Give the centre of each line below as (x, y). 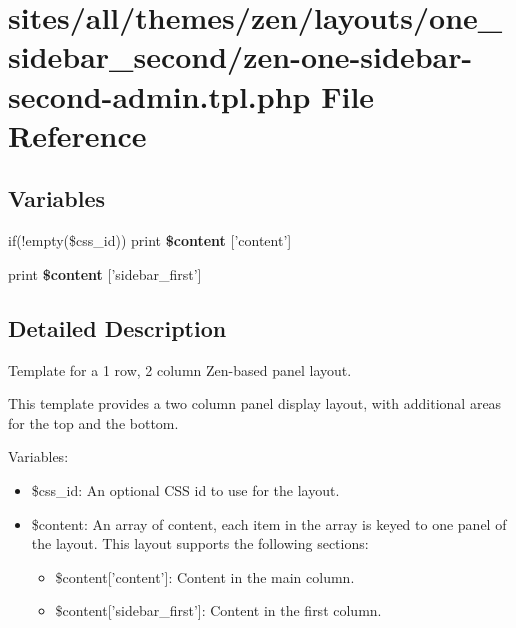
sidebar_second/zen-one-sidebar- (240, 56)
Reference (77, 134)
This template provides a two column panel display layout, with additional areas (255, 403)
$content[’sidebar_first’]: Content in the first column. (218, 610)
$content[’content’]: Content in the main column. (205, 576)
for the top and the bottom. (93, 422)
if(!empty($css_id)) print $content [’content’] (150, 240)
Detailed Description (117, 327)
